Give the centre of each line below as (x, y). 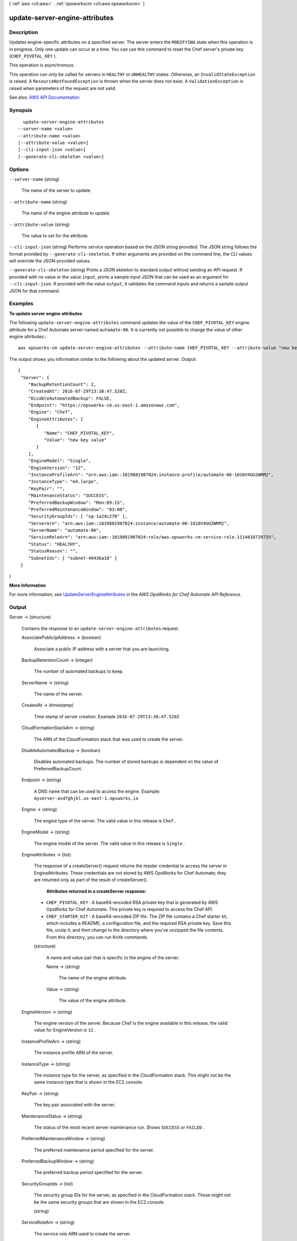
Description (24, 32)
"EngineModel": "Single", (60, 461)
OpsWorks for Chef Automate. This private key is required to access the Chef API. (130, 909)
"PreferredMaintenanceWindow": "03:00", (78, 509)
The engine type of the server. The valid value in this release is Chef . (105, 821)
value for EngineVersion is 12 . (65, 1030)
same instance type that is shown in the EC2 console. (89, 1082)
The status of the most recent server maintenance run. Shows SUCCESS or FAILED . (119, 1127)
